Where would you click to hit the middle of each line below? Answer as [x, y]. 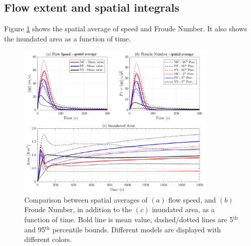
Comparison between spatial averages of [86, 199]
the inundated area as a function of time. [67, 38]
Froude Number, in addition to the [78, 209]
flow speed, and [192, 199]
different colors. [48, 239]
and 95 [35, 229]
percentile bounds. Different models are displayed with [137, 229]
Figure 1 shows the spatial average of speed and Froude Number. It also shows [125, 29]
